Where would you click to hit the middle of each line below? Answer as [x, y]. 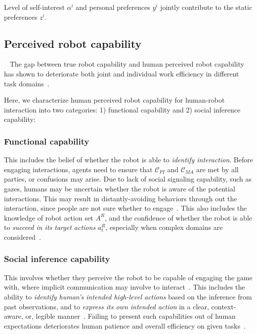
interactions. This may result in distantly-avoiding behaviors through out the [121, 198]
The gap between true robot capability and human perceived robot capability [127, 64]
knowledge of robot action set [49, 217]
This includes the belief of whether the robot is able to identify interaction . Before [128, 160]
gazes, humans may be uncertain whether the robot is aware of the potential [120, 188]
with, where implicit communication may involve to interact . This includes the [125, 287]
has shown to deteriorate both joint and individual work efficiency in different [122, 73]
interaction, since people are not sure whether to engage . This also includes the [126, 208]
